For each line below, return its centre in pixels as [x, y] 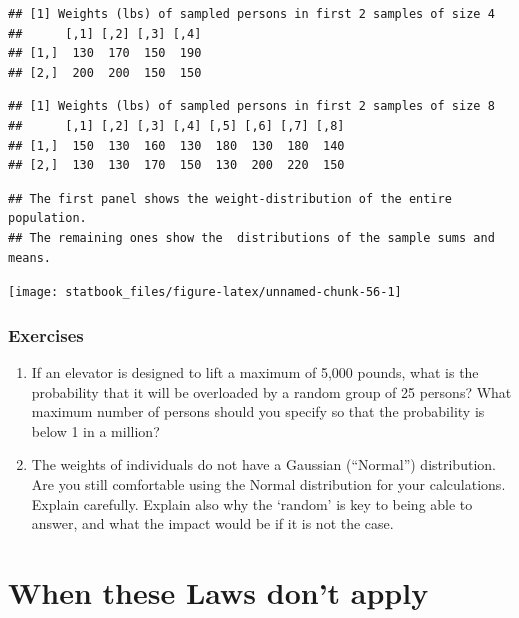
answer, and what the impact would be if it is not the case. [212, 523]
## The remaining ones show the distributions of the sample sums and [251, 237]
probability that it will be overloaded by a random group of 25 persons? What [271, 391]
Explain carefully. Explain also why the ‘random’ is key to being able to [252, 503]
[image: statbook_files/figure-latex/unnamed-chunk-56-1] [205, 292]
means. [29, 257]
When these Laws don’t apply [218, 591]
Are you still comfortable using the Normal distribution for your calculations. [268, 483]
